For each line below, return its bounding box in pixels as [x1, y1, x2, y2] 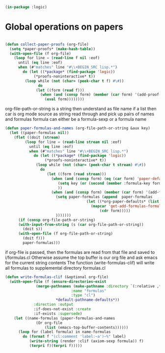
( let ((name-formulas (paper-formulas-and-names [14, 316, 115, 320]
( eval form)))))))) [44, 97, 84, 102]
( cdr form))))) [99, 208, 131, 213]
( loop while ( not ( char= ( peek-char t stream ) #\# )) [36, 163, 146, 168]
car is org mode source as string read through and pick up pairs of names [5, 111, 155, 117]
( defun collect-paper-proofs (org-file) [5, 42, 89, 47]
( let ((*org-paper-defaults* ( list [86, 199, 160, 204]
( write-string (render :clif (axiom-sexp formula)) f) [29, 339, 144, 344]
